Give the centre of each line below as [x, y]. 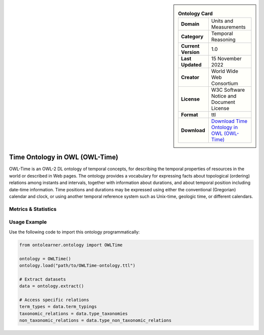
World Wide [225, 71]
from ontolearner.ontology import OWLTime [71, 245]
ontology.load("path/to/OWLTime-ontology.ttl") [77, 265]
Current [190, 46]
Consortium [225, 83]
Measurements [228, 27]
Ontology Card [195, 14]
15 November [226, 59]
